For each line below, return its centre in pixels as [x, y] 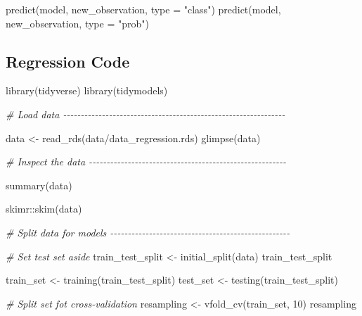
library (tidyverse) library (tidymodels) [87, 90]
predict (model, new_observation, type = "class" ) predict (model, [143, 9]
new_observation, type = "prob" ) [77, 23]
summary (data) [39, 185]
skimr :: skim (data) [44, 209]
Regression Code [68, 61]
